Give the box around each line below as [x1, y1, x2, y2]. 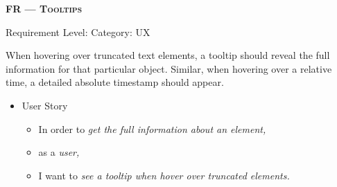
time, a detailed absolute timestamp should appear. [6, 75, 224, 89]
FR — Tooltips [6, 1, 83, 15]
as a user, [38, 145, 80, 159]
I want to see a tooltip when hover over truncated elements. [38, 168, 290, 182]
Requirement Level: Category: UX [6, 24, 150, 39]
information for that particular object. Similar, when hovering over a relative [6, 61, 332, 75]
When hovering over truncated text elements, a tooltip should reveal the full [6, 48, 330, 62]
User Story [21, 98, 68, 112]
